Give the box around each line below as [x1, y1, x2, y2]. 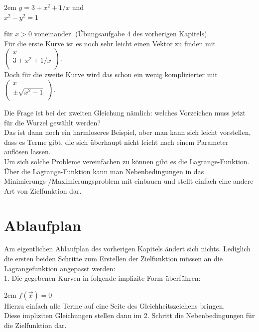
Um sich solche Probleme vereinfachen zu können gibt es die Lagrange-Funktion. [4, 156, 250, 166]
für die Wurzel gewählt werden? [4, 117, 101, 127]
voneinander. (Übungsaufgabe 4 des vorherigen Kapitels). [34, 28, 209, 39]
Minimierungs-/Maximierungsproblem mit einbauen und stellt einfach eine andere [4, 176, 254, 186]
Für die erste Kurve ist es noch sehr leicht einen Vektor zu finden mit [4, 38, 216, 48]
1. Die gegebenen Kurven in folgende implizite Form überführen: [4, 273, 201, 283]
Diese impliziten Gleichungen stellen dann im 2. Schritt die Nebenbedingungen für [4, 310, 255, 321]
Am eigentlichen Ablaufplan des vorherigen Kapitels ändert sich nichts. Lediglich [4, 243, 251, 254]
